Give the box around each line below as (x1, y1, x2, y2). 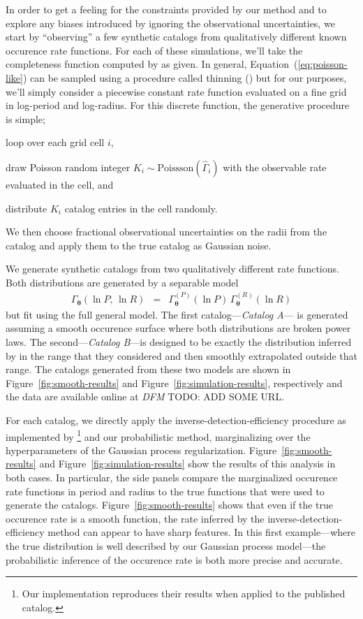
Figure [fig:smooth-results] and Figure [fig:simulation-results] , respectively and (6, 375, 343, 390)
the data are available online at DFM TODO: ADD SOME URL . (6, 389, 285, 404)
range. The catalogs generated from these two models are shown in (6, 362, 291, 377)
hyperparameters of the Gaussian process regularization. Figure (6, 442, 277, 457)
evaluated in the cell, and (6, 177, 114, 191)
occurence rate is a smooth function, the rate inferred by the (6, 511, 265, 525)
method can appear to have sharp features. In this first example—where (47, 525, 355, 539)
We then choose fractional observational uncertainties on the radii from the (6, 224, 327, 239)
